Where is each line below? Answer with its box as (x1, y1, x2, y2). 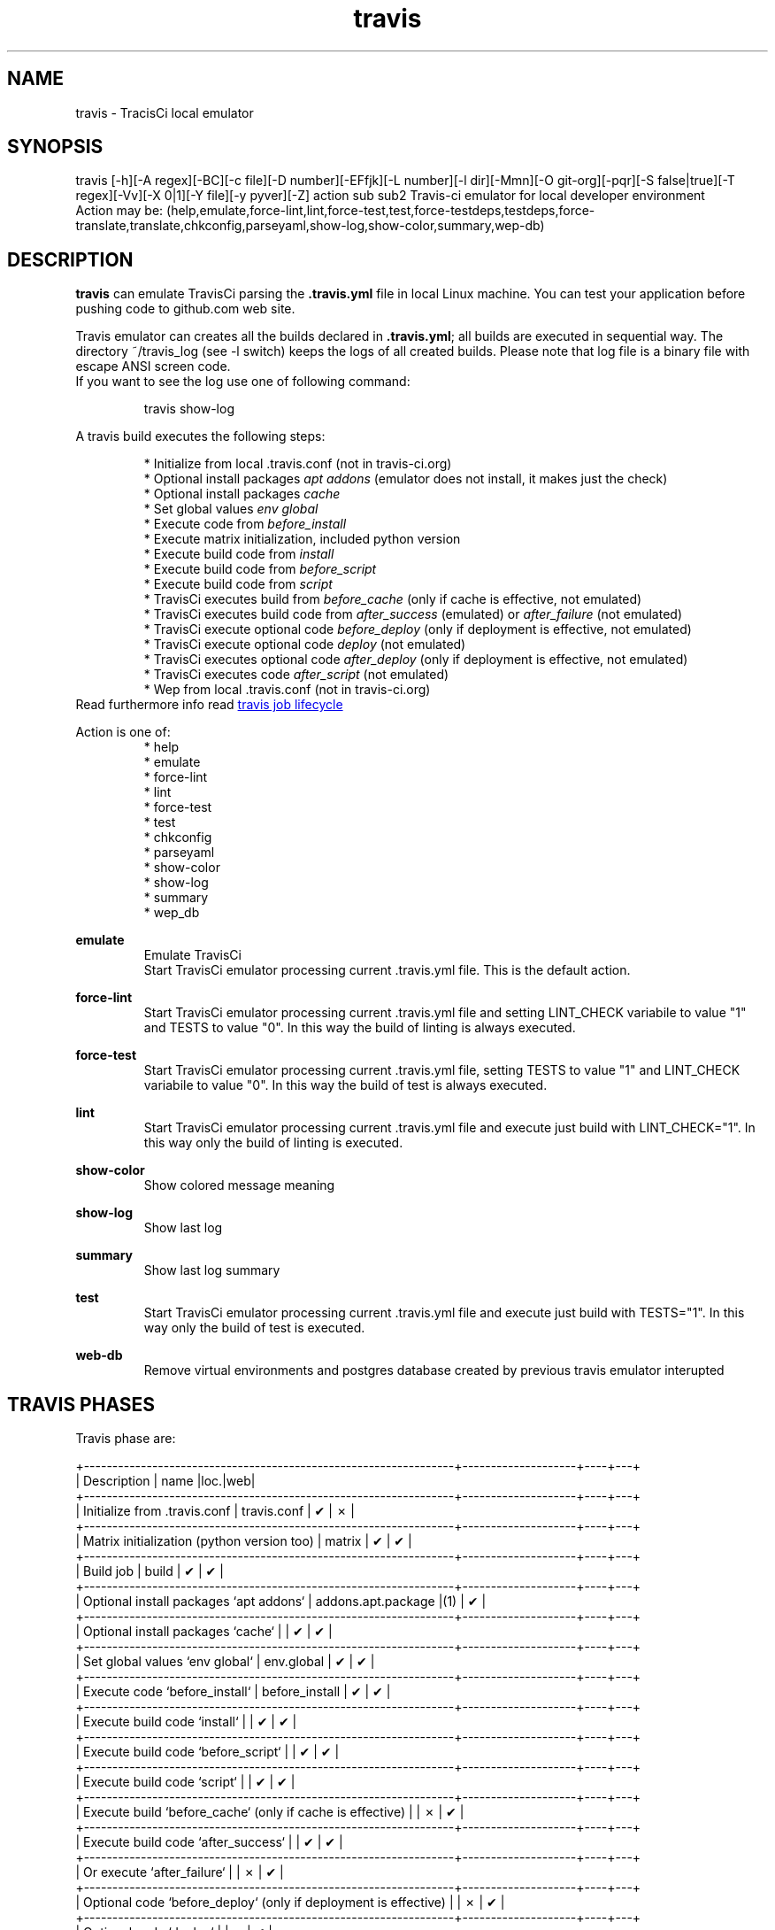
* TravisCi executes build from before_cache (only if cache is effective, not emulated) (143, 591, 642, 607)
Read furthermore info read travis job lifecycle (75, 697, 343, 713)
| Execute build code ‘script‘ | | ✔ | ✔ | (75, 1774, 295, 1790)
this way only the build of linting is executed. (143, 1135, 403, 1151)
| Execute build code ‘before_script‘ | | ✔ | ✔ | (75, 1744, 340, 1760)
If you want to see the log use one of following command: (75, 374, 411, 390)
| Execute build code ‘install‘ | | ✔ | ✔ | (75, 1714, 297, 1730)
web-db (75, 1347, 123, 1363)
